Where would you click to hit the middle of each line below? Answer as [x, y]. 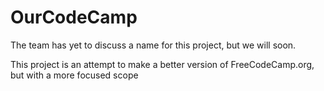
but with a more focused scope [74, 75]
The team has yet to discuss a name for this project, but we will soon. [153, 45]
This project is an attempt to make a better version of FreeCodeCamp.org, [162, 64]
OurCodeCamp [74, 17]
